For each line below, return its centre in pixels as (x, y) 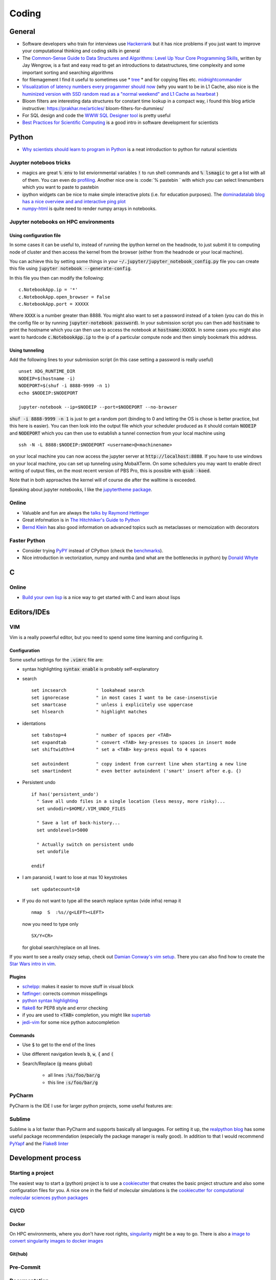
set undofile (53, 852)
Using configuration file (35, 235)
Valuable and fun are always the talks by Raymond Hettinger (86, 513)
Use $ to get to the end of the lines (59, 1045)
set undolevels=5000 (62, 830)
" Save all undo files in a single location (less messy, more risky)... (131, 802)
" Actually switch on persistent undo (85, 844)
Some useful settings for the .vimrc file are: (56, 660)
